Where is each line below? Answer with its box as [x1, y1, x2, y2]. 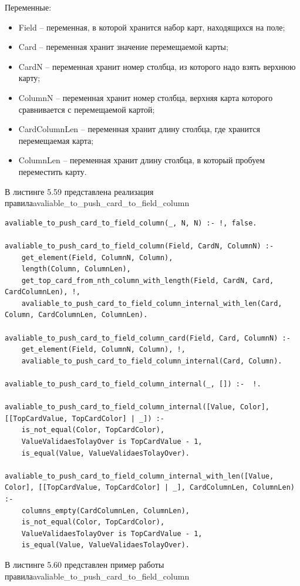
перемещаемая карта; [18, 134, 94, 146]
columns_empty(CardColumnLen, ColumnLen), [21, 506, 190, 515]
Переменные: [5, 1, 52, 13]
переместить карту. [18, 165, 87, 177]
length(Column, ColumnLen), [21, 265, 131, 274]
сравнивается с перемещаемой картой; [18, 103, 155, 115]
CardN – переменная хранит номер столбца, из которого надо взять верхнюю [18, 60, 296, 72]
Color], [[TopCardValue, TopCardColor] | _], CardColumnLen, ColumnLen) [5, 483, 295, 492]
